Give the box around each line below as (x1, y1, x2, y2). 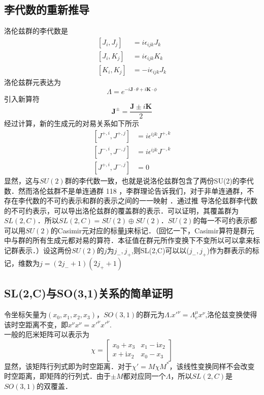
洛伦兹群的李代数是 (4, 25, 68, 36)
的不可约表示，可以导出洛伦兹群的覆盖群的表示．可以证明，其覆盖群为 (4, 205, 239, 216)
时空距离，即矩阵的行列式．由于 (4, 371, 111, 381)
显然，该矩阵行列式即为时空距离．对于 (4, 360, 132, 371)
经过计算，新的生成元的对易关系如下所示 (4, 118, 139, 129)
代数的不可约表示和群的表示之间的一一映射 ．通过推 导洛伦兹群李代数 (25, 195, 258, 206)
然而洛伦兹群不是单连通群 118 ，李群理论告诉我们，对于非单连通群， (18, 185, 247, 196)
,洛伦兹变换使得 (205, 309, 257, 320)
